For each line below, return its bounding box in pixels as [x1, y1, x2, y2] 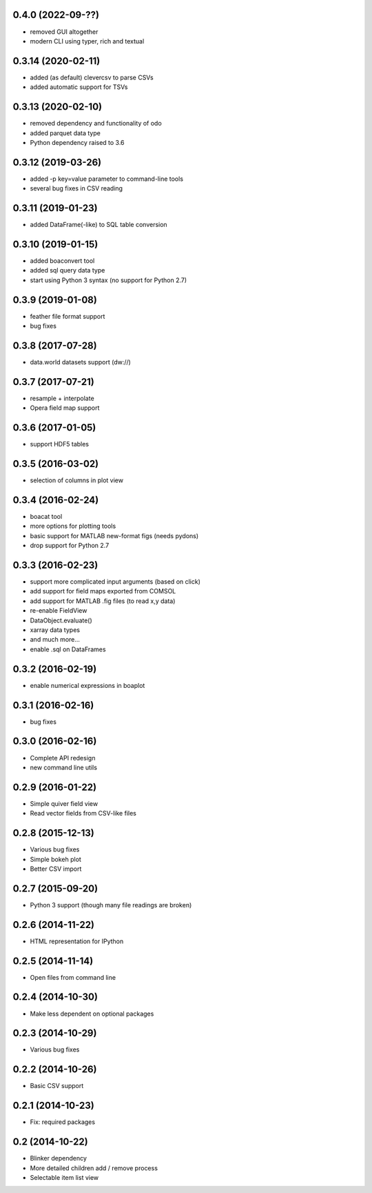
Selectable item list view [30, 1173, 99, 1181]
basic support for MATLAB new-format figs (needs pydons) [30, 531, 199, 540]
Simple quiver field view [30, 799, 99, 807]
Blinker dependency [30, 1154, 87, 1163]
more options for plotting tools [30, 522, 116, 531]
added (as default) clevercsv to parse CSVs [30, 73, 154, 81]
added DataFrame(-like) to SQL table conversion [30, 221, 168, 229]
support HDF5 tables [30, 440, 90, 448]
